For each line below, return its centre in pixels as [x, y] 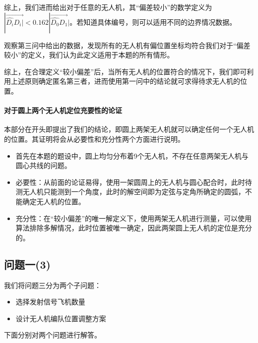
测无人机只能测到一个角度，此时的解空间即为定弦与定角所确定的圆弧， [130, 192]
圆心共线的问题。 [43, 165]
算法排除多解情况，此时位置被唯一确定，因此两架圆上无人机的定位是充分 [134, 228]
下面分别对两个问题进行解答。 [53, 335]
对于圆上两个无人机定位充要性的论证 [63, 110]
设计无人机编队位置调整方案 [61, 318]
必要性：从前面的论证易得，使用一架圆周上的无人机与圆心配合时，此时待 [134, 182]
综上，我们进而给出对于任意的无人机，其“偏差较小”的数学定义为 [108, 7]
